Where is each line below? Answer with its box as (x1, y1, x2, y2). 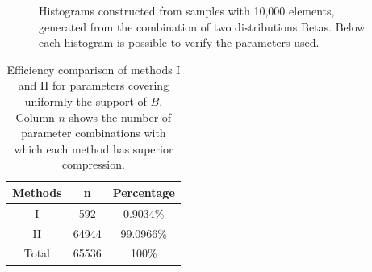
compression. (61, 156, 125, 173)
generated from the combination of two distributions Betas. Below (39, 18, 366, 35)
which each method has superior (14, 140, 173, 157)
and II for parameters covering (18, 77, 169, 94)
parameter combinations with (21, 124, 166, 141)
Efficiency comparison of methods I (6, 61, 181, 77)
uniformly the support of (24, 92, 147, 109)
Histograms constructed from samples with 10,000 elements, (39, 2, 335, 19)
